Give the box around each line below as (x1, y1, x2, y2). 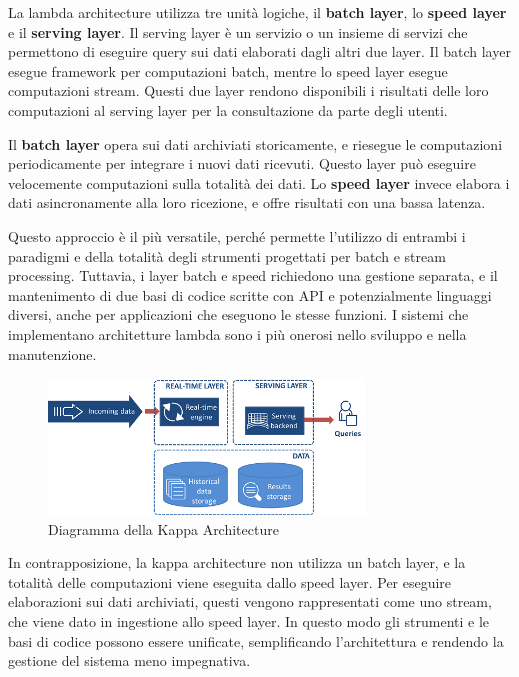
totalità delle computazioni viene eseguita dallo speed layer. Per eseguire (8, 571, 452, 592)
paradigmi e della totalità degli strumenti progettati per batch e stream (8, 245, 446, 266)
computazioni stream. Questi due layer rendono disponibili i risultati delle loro (8, 80, 489, 101)
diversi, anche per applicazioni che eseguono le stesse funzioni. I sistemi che (8, 304, 469, 325)
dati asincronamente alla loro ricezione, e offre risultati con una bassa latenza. (8, 192, 486, 213)
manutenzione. (8, 343, 97, 364)
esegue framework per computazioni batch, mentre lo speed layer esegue (8, 60, 448, 81)
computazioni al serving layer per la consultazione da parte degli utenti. (8, 99, 448, 120)
